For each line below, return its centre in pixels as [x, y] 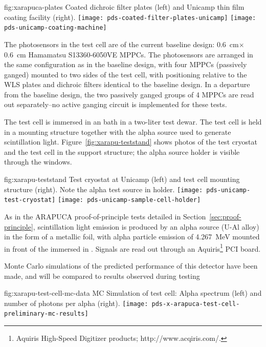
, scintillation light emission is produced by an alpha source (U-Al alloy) [146, 226]
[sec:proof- [225, 216]
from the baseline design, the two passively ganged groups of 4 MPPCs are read [129, 94]
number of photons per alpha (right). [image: [76, 303]
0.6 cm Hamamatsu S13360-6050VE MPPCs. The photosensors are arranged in [129, 54]
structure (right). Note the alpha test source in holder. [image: [104, 189]
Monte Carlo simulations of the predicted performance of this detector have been [131, 265]
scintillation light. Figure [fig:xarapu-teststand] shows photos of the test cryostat [131, 142]
